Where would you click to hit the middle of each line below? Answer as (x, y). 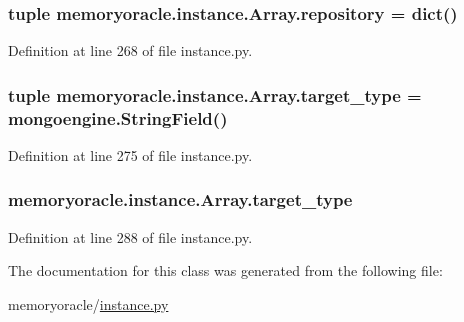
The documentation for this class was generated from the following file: (225, 270)
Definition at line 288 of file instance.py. (130, 236)
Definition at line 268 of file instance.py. (130, 50)
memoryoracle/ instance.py (88, 303)
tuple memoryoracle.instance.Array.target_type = (215, 94)
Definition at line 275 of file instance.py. (130, 154)
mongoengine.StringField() (118, 117)
